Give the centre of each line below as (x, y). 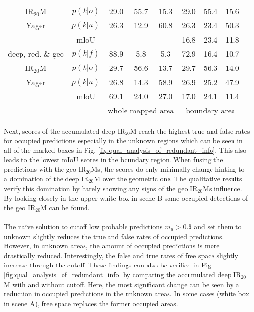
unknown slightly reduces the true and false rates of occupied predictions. (114, 236)
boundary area (211, 110)
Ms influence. (222, 188)
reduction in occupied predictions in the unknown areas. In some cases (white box (127, 294)
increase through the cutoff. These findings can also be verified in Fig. (109, 265)
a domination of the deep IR (46, 178)
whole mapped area (141, 110)
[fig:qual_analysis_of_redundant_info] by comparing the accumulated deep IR (123, 274)
